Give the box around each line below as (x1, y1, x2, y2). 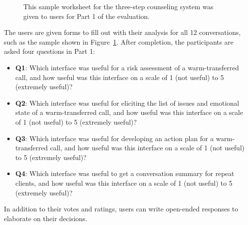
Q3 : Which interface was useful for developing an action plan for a (15, 133, 214, 143)
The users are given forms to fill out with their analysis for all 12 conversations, (4, 27, 241, 37)
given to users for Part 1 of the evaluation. (23, 11, 150, 21)
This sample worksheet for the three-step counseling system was (23, 1, 214, 11)
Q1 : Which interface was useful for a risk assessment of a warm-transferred (15, 62, 239, 72)
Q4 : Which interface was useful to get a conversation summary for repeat (15, 168, 234, 178)
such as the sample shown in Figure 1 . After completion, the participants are (4, 36, 233, 47)
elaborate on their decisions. (4, 213, 87, 223)
